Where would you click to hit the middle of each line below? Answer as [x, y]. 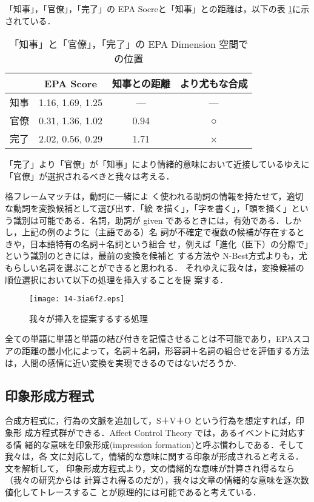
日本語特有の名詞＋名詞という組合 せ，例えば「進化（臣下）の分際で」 [169, 243]
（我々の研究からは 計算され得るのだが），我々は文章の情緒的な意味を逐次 [153, 480]
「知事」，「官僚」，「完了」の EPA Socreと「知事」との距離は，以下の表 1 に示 [157, 8]
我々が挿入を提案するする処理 [89, 318]
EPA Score [71, 83]
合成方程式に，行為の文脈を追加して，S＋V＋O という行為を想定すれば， [150, 420]
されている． [30, 20]
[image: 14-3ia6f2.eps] [77, 299]
